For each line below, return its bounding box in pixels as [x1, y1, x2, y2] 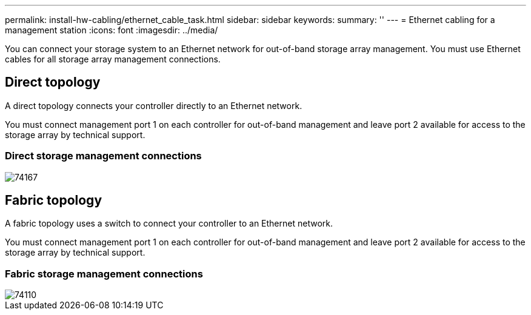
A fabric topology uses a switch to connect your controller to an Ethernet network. [5, 218, 333, 229]
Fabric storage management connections [5, 267, 203, 280]
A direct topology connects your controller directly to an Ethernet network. [5, 100, 302, 111]
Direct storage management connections [5, 150, 202, 162]
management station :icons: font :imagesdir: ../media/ [5, 25, 218, 35]
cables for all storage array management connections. [5, 54, 221, 64]
